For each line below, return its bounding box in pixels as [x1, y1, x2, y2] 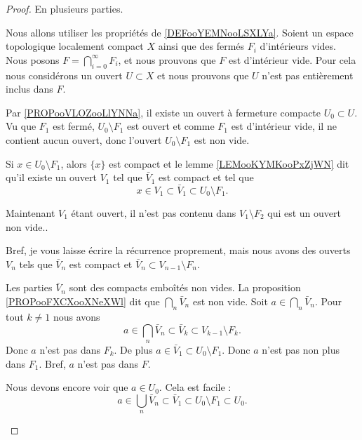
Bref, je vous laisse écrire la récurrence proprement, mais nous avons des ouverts [6, 243, 351, 258]
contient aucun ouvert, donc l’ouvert [6, 132, 162, 147]
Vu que [6, 119, 36, 133]
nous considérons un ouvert [6, 67, 123, 82]
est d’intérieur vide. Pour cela [228, 52, 356, 67]
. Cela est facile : [159, 380, 232, 394]
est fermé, [53, 119, 95, 133]
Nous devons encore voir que [6, 380, 128, 394]
